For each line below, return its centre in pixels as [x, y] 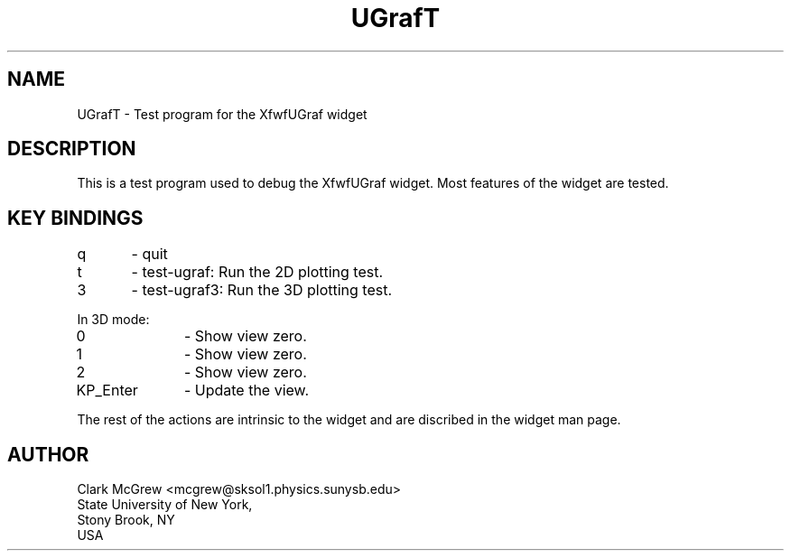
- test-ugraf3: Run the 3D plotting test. [262, 290]
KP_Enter [107, 391]
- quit [149, 254]
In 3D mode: [113, 320]
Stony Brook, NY [126, 520]
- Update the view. [247, 391]
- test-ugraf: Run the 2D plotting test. [257, 272]
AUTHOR [48, 454]
